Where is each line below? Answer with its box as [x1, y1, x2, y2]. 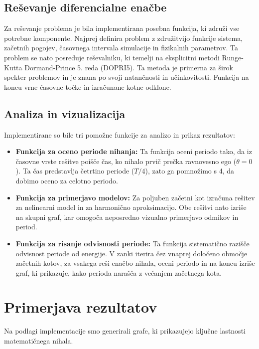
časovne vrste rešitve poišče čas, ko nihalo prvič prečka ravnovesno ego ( [15, 156, 237, 166]
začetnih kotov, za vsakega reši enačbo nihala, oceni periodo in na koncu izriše [15, 258, 255, 268]
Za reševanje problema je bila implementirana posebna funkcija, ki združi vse [4, 23, 240, 33]
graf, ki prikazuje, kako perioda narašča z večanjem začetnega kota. [15, 267, 222, 278]
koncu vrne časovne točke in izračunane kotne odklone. [4, 81, 171, 92]
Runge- [222, 52, 244, 62]
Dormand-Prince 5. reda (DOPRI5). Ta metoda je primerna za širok [24, 62, 233, 72]
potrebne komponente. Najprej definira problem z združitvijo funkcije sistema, [4, 32, 243, 43]
